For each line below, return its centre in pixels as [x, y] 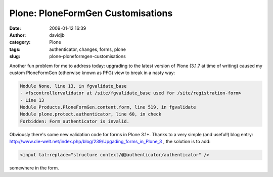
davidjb [57, 35]
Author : [18, 35]
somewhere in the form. [34, 168]
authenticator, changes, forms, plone [88, 49]
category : [20, 42]
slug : [15, 56]
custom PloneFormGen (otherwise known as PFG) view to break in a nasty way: [92, 73]
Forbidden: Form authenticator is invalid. [75, 121]
